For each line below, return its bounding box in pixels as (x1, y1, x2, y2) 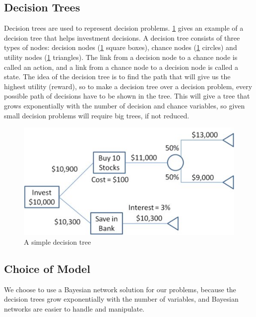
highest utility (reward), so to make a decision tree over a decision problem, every (4, 81, 253, 91)
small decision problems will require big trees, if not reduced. (4, 110, 190, 120)
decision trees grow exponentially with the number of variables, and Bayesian (4, 294, 239, 304)
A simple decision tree (24, 236, 91, 247)
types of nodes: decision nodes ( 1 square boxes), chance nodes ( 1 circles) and (4, 42, 237, 53)
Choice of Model (4, 261, 90, 276)
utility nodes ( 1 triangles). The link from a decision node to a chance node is (4, 52, 238, 62)
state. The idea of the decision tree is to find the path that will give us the (4, 71, 231, 82)
